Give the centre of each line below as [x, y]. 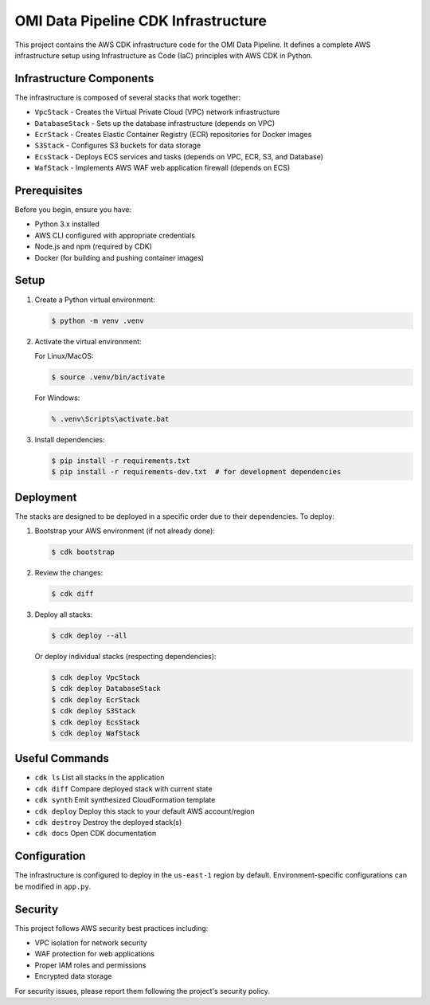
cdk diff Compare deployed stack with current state [123, 788]
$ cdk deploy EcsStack [96, 722]
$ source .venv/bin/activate [108, 377]
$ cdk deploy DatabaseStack [106, 689]
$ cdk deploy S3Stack [94, 711]
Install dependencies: [70, 439]
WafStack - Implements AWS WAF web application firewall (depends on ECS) [162, 168]
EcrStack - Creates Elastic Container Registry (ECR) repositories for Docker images [173, 135]
